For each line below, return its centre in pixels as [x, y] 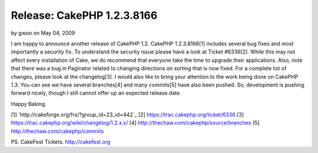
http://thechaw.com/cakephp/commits [57, 131]
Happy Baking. [29, 104]
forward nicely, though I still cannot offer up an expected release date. [96, 93]
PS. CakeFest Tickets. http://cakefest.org [61, 142]
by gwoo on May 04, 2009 [43, 33]
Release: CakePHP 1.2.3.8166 [84, 15]
